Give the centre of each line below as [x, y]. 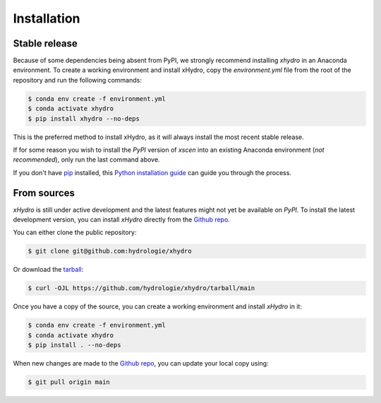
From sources [44, 193]
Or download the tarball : [48, 270]
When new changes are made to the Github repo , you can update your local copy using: [141, 363]
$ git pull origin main [69, 382]
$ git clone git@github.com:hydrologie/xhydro [110, 251]
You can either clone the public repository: [75, 232]
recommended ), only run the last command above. [86, 160]
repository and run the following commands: [78, 80]
